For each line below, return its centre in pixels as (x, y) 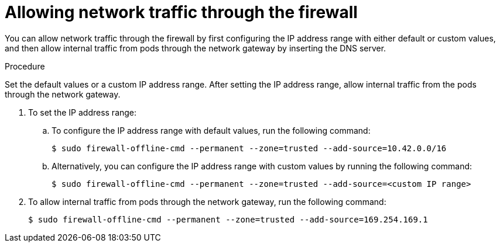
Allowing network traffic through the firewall (181, 12)
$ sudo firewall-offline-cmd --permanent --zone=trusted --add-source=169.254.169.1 (228, 219)
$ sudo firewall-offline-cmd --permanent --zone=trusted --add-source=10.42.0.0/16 (249, 148)
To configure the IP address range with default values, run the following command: (211, 130)
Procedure (25, 66)
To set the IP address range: (83, 112)
